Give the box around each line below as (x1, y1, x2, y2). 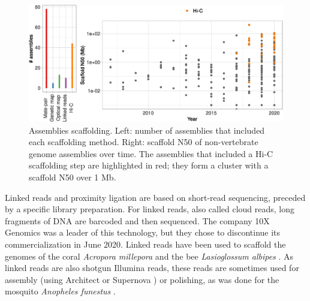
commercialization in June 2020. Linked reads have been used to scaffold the (5, 237, 286, 250)
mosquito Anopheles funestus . (5, 285, 116, 297)
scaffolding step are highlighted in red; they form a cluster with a (29, 159, 269, 171)
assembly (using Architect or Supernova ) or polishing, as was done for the (5, 273, 279, 285)
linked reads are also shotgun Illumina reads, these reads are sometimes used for (5, 261, 299, 274)
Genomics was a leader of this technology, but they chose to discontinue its (5, 226, 281, 239)
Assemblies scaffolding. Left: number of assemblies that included (29, 124, 265, 136)
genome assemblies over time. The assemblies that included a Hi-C (29, 147, 273, 159)
